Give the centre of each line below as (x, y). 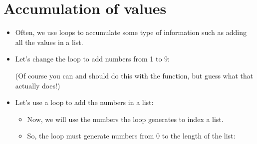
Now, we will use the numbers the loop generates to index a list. (125, 119)
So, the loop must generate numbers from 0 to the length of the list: (131, 136)
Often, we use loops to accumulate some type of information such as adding (131, 32)
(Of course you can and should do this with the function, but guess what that (134, 75)
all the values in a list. (49, 42)
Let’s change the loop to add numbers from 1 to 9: (92, 59)
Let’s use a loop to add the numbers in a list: (84, 102)
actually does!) (38, 85)
